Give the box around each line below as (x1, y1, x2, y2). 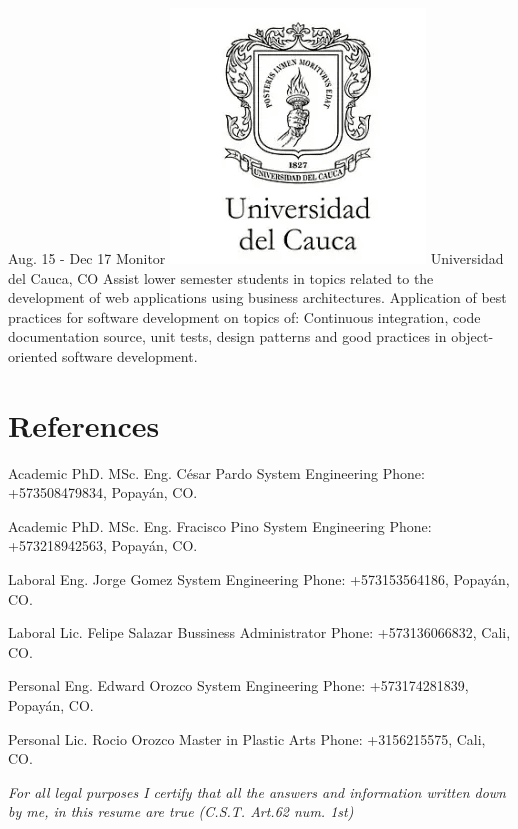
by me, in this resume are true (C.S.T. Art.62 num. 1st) (8, 801, 354, 822)
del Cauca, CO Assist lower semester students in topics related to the (8, 267, 434, 288)
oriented (8, 345, 58, 366)
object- (451, 326, 494, 347)
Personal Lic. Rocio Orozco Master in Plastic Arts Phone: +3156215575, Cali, (8, 728, 486, 749)
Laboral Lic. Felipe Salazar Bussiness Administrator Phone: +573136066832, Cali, (8, 622, 511, 643)
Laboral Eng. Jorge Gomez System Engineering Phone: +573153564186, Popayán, (8, 569, 510, 590)
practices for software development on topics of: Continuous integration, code (8, 306, 481, 327)
